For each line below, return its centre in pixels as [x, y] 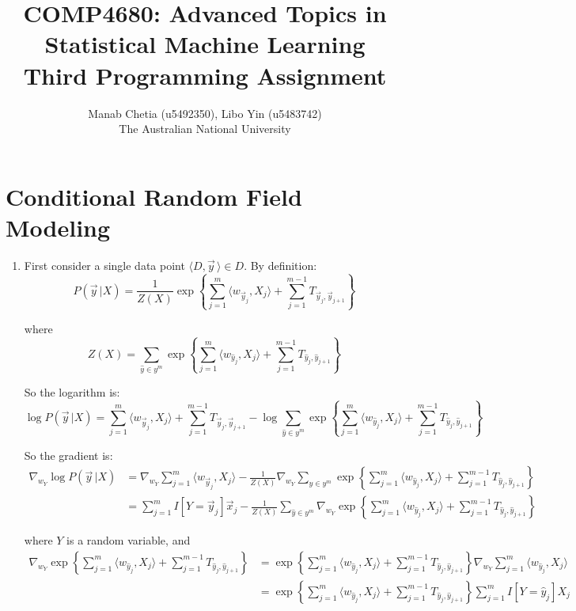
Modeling [58, 227]
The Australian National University [205, 129]
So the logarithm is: [72, 391]
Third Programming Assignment [205, 75]
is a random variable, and [129, 540]
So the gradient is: [68, 455]
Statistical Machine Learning [205, 44]
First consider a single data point [104, 265]
